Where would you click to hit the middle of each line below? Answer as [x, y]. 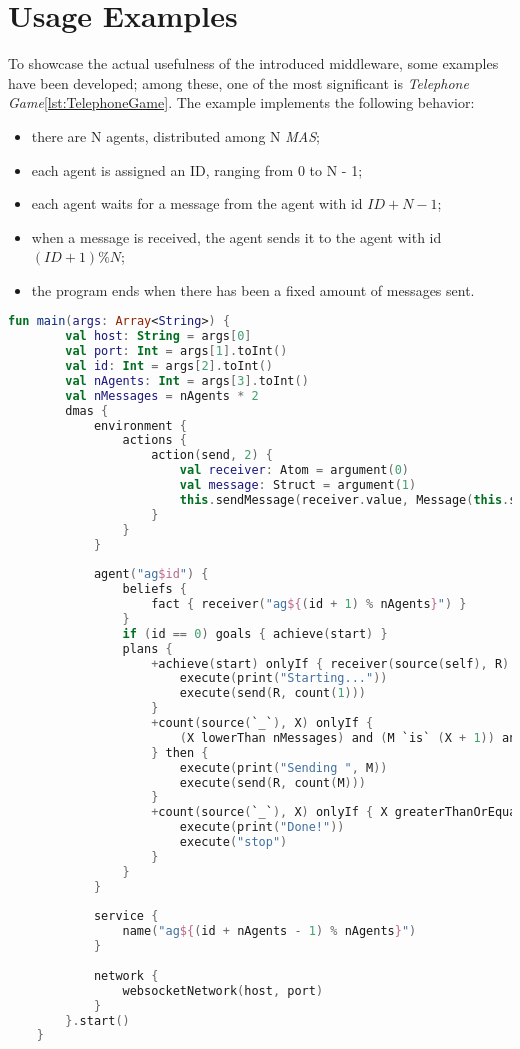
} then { [180, 752]
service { [126, 916]
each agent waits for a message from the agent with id [197, 203]
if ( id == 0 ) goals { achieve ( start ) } [255, 633]
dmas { [87, 410]
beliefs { [154, 589]
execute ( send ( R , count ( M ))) [273, 782]
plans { [147, 648]
